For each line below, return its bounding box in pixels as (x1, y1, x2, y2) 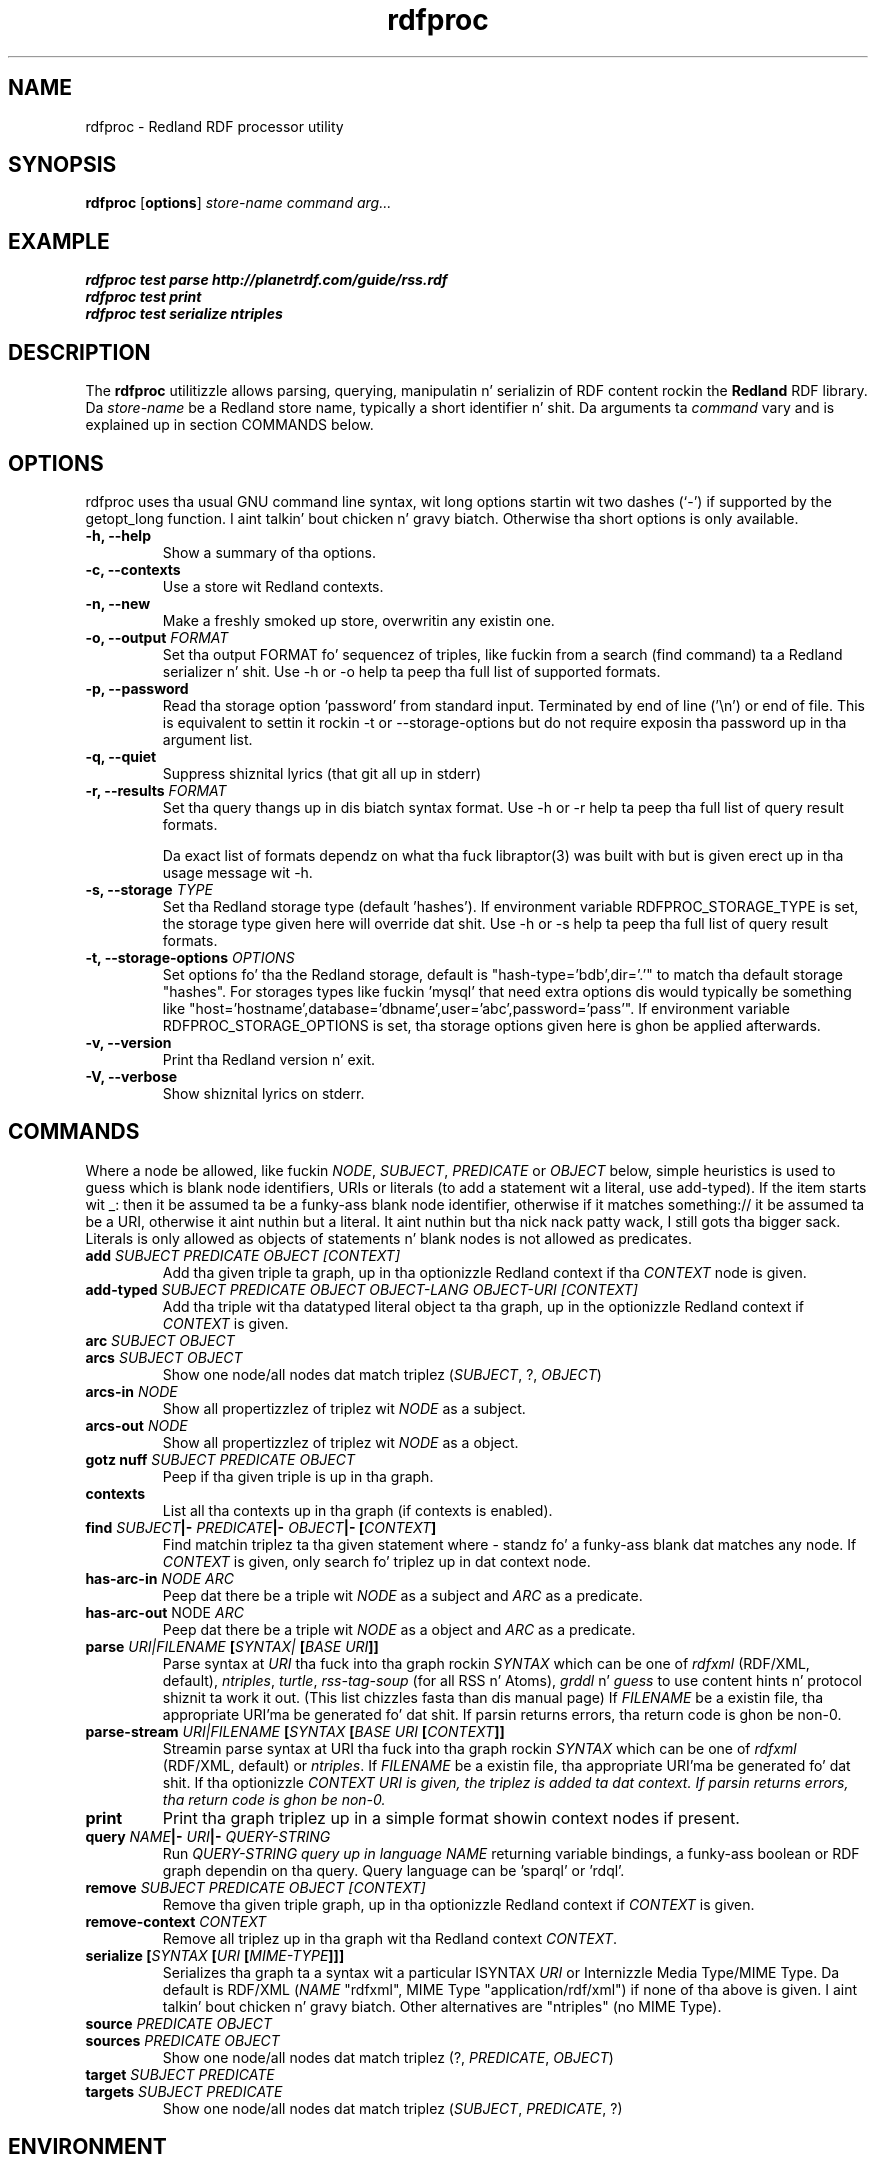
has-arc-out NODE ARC (85, 1603, 244, 1621)
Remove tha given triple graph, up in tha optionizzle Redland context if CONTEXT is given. (162, 1895, 755, 1913)
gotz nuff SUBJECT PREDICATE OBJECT (85, 1450, 355, 1468)
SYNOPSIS (8, 152, 117, 178)
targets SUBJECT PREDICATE (85, 2082, 283, 2100)
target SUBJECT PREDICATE (85, 2065, 275, 2083)
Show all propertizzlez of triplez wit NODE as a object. (162, 1433, 519, 1451)
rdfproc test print (85, 288, 202, 306)
